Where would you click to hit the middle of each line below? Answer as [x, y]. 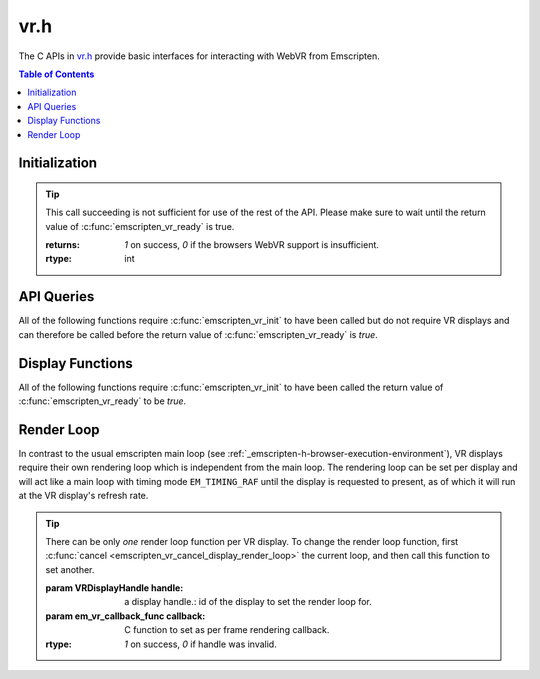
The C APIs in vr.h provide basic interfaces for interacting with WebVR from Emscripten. [199, 56]
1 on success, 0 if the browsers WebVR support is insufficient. [252, 245]
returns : [62, 245]
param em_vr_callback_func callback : [125, 616]
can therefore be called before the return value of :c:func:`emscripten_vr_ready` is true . [198, 334]
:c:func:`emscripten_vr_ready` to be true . [102, 401]
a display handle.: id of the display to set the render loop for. [248, 602]
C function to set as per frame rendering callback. [227, 630]
